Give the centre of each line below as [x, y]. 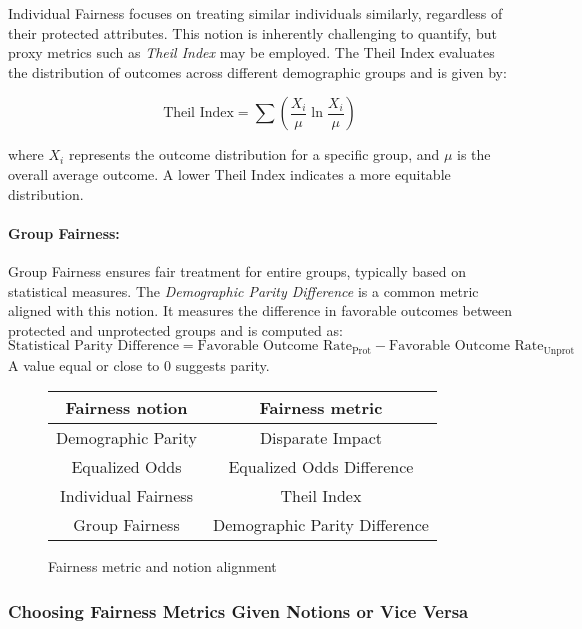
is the [474, 154]
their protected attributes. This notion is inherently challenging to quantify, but [252, 32]
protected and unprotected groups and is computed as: [175, 329]
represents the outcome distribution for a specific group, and [254, 154]
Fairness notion [126, 408]
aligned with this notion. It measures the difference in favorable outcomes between [260, 310]
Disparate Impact [321, 438]
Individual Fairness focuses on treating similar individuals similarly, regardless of [255, 13]
